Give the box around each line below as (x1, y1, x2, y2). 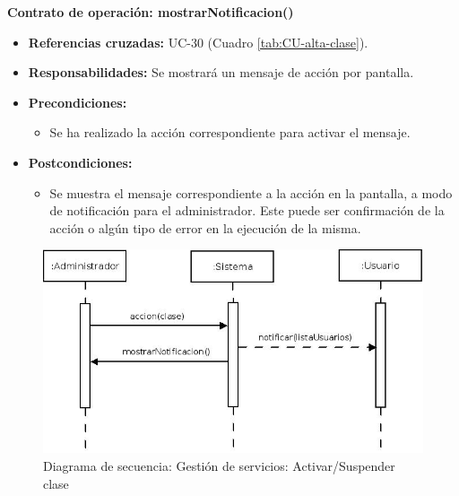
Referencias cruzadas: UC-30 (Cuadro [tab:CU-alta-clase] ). (28, 32, 368, 51)
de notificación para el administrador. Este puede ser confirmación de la (49, 201, 445, 220)
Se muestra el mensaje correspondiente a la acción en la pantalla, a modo (49, 183, 453, 202)
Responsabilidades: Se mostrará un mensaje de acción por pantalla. (28, 63, 414, 82)
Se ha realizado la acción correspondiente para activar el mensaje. (49, 123, 411, 142)
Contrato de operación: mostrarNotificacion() (7, 3, 294, 21)
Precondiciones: (28, 92, 127, 111)
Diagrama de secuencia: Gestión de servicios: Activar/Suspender (43, 456, 395, 474)
